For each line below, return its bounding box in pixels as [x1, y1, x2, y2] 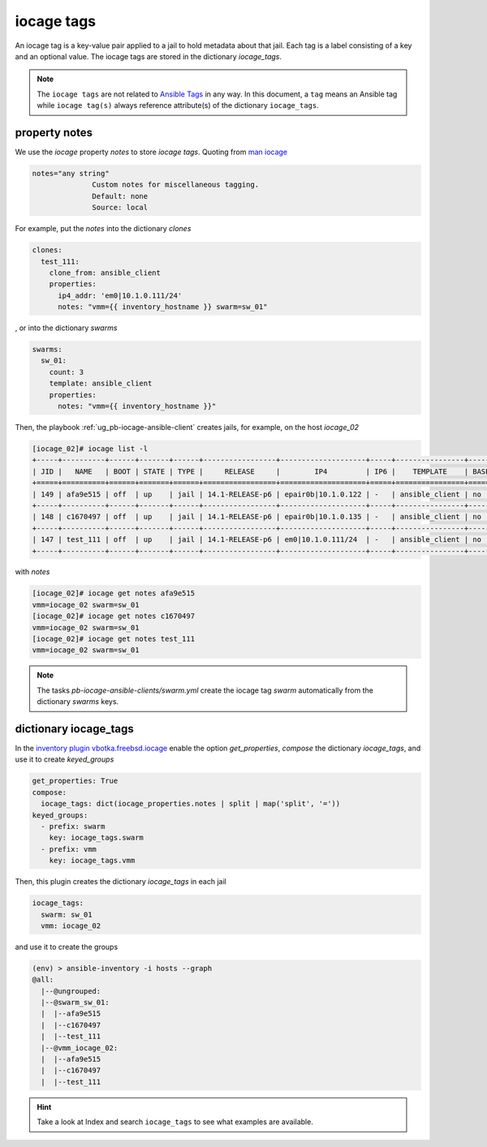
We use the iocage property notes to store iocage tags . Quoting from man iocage [15, 147, 288, 157]
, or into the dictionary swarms [15, 323, 118, 333]
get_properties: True [32, 776, 119, 786]
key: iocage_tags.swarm [49, 833, 144, 843]
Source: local [92, 203, 149, 213]
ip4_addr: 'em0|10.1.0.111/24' [58, 290, 183, 300]
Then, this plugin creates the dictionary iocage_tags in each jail [15, 877, 226, 887]
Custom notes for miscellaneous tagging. [92, 180, 260, 190]
